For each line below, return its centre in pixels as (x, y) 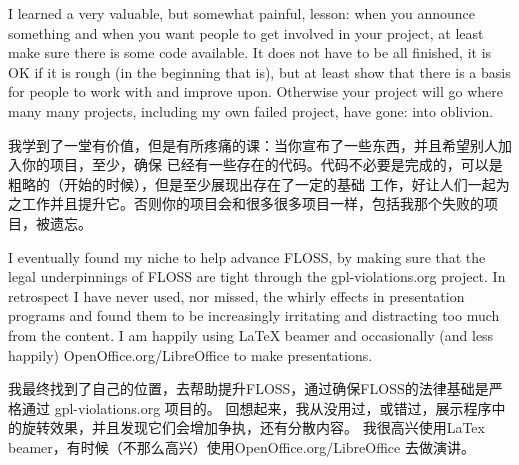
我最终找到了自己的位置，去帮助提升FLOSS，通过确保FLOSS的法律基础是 (248, 388)
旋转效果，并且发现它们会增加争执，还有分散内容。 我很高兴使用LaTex (253, 427)
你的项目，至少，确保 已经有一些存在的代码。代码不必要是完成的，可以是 (262, 164)
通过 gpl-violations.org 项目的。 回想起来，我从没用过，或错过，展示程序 (256, 407)
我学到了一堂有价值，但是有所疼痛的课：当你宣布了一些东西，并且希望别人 (253, 144)
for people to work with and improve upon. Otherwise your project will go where (256, 91)
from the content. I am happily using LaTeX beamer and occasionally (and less (251, 334)
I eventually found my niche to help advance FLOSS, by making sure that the (247, 256)
